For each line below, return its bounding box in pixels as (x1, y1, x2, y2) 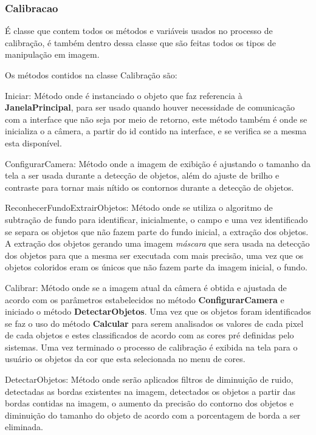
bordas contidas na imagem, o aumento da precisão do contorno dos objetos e (5, 397, 294, 409)
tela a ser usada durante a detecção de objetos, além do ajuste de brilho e (5, 169, 280, 182)
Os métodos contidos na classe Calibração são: (5, 69, 177, 81)
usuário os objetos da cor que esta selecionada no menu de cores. (5, 352, 246, 365)
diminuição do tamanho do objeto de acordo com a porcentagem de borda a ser (5, 408, 301, 421)
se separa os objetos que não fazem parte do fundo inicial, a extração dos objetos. (5, 225, 309, 238)
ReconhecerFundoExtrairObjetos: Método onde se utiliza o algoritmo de (5, 201, 273, 214)
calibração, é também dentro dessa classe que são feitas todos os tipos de (5, 36, 276, 49)
